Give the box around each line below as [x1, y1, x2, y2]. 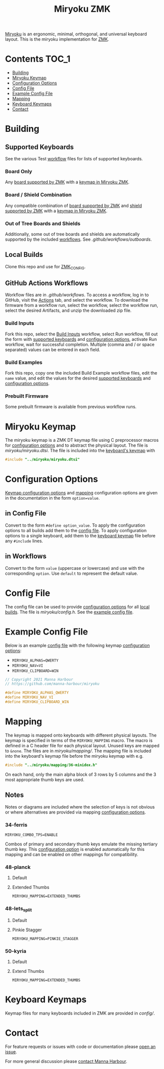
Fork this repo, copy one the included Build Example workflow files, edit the [5, 370, 158, 376]
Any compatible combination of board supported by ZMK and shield [5, 203, 142, 208]
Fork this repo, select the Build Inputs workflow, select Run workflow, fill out [5, 331, 158, 337]
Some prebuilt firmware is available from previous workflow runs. [5, 404, 137, 410]
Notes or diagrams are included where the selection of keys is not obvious [5, 804, 155, 810]
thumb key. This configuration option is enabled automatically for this [5, 846, 145, 852]
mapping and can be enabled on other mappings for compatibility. [5, 851, 139, 857]
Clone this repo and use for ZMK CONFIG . [5, 263, 86, 271]
